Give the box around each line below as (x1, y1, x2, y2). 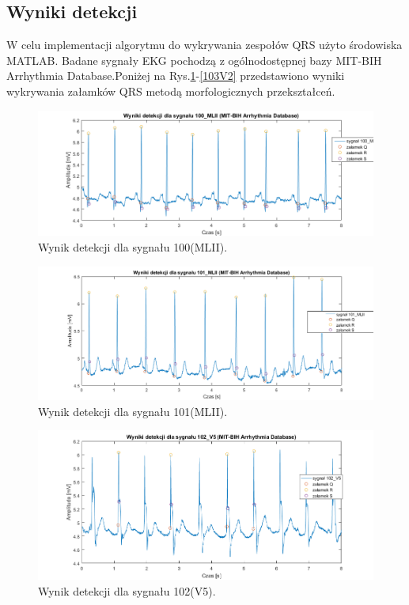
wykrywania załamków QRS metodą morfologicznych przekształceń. (6, 82, 335, 99)
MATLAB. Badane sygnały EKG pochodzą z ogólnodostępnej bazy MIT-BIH (6, 51, 382, 68)
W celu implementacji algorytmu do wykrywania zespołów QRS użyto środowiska (6, 36, 403, 53)
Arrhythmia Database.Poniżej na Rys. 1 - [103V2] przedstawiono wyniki (6, 67, 345, 84)
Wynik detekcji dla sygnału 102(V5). (38, 582, 216, 599)
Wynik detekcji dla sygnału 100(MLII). (38, 239, 228, 255)
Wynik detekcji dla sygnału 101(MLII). (38, 403, 228, 419)
